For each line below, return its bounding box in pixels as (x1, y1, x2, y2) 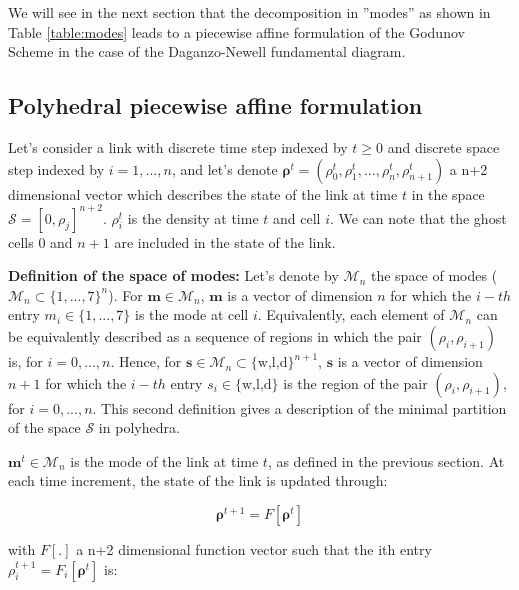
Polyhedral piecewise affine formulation (8, 90, 423, 121)
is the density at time (127, 207, 259, 228)
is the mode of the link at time (70, 450, 259, 471)
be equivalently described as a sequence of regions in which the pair (8, 326, 422, 347)
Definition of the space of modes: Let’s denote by (8, 265, 339, 286)
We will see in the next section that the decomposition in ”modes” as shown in (8, 2, 491, 22)
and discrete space (387, 136, 500, 157)
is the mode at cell (135, 304, 249, 325)
